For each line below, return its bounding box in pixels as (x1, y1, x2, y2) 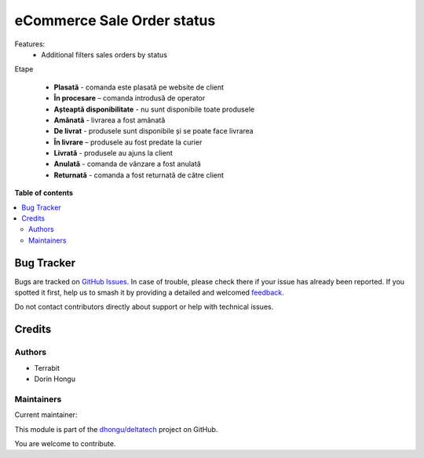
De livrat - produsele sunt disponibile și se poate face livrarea (53, 126, 254, 136)
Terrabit (34, 363, 60, 372)
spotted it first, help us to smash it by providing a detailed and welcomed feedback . (14, 288, 284, 298)
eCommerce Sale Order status (14, 12, 216, 29)
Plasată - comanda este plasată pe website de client (53, 82, 224, 92)
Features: (14, 39, 46, 49)
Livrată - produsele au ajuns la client (53, 148, 173, 158)
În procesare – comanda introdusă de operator (53, 93, 206, 103)
